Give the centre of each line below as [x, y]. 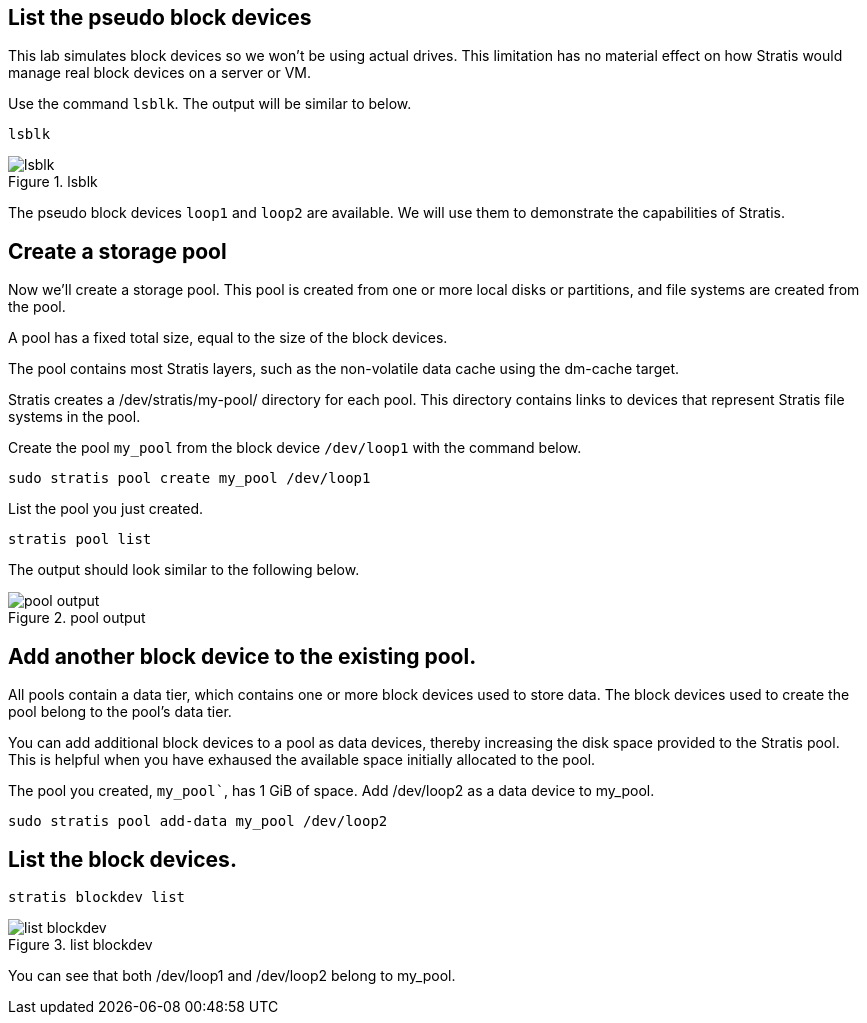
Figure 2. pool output [77, 618]
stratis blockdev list [97, 896]
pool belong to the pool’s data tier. [120, 712]
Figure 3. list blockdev [80, 944]
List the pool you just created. [106, 509]
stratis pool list [80, 539]
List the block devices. [122, 859]
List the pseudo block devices [160, 17]
